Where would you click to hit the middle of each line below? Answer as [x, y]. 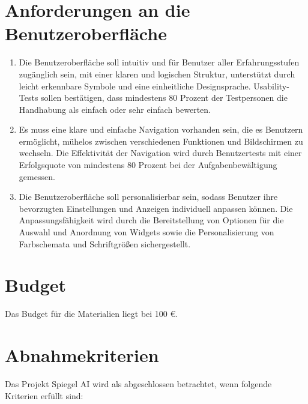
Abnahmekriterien [82, 355]
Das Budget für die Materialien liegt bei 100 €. [92, 314]
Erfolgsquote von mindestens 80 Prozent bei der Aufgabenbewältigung [148, 165]
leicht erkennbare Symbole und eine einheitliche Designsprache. [135, 86]
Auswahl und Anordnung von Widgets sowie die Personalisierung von [146, 232]
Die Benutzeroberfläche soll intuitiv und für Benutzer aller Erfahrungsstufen [159, 62]
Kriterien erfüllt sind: [44, 395]
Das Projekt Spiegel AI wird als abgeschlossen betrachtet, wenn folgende [138, 384]
